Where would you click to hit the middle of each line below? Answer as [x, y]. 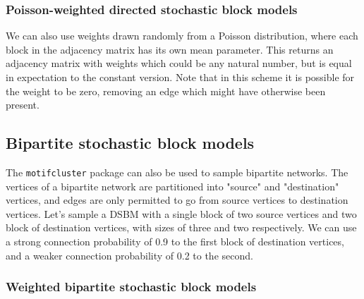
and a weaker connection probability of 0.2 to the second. [129, 255]
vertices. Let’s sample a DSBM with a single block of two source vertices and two [181, 213]
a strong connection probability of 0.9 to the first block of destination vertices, [175, 242]
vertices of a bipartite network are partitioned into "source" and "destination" [172, 186]
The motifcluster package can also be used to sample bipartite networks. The [177, 172]
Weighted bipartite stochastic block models [131, 287]
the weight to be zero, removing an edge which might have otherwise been [166, 91]
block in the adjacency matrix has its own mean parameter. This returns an [170, 49]
